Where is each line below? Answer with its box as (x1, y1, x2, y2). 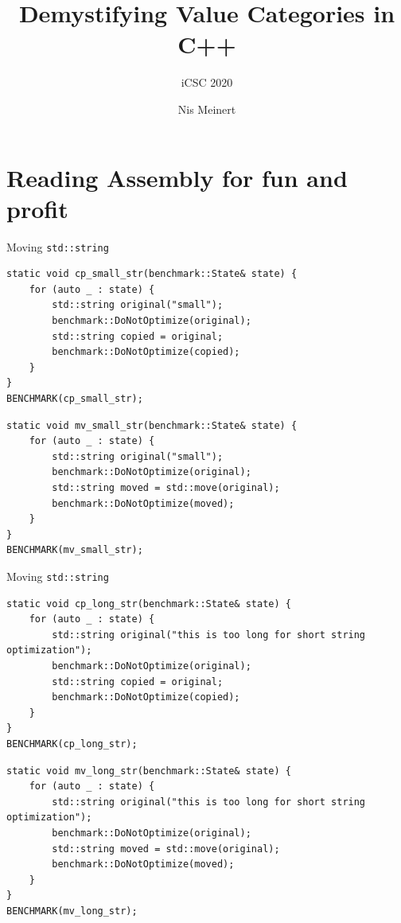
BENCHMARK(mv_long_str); (6, 905, 138, 917)
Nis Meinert (177, 100, 236, 117)
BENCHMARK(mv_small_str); (6, 544, 143, 556)
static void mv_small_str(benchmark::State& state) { (6, 419, 298, 431)
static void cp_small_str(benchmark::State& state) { (6, 268, 298, 280)
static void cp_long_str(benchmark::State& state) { (6, 598, 291, 609)
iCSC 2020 (181, 74, 233, 91)
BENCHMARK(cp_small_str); (6, 393, 143, 405)
